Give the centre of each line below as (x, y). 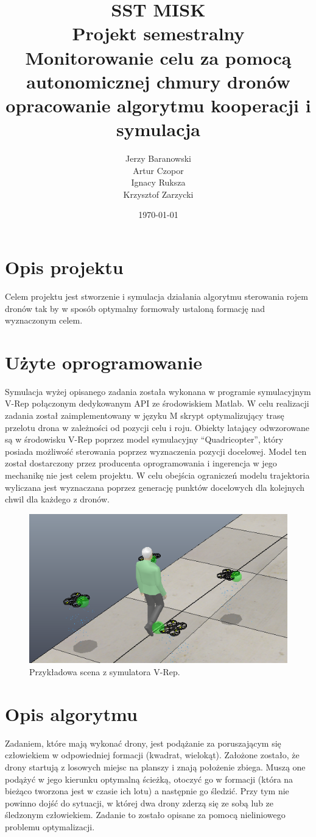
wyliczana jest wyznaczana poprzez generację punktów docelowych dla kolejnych (155, 487)
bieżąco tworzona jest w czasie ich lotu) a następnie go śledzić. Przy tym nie (147, 791)
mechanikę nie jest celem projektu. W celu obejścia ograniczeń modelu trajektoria (157, 475)
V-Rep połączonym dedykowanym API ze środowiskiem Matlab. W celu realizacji (157, 403)
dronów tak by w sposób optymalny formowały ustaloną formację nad (135, 308)
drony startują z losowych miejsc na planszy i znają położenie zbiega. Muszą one (155, 766)
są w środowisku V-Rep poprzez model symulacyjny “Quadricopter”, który (144, 439)
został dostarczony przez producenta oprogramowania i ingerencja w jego (141, 463)
